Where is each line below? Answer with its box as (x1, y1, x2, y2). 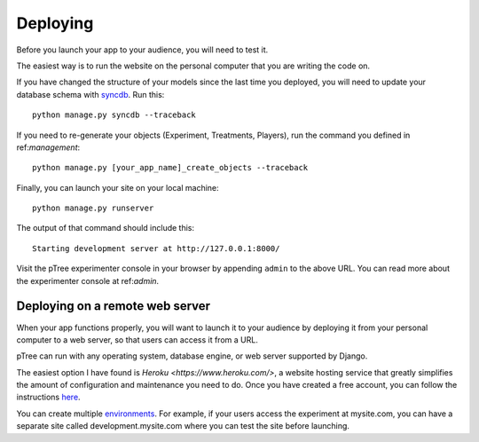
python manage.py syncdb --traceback (32, 110, 197, 120)
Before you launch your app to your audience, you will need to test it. (16, 44, 269, 55)
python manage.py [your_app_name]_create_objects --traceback (32, 162, 309, 173)
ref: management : (16, 142, 81, 153)
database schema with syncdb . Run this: (16, 89, 165, 99)
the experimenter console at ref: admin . (16, 275, 160, 286)
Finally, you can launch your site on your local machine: (16, 182, 219, 193)
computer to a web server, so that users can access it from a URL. (16, 334, 259, 345)
